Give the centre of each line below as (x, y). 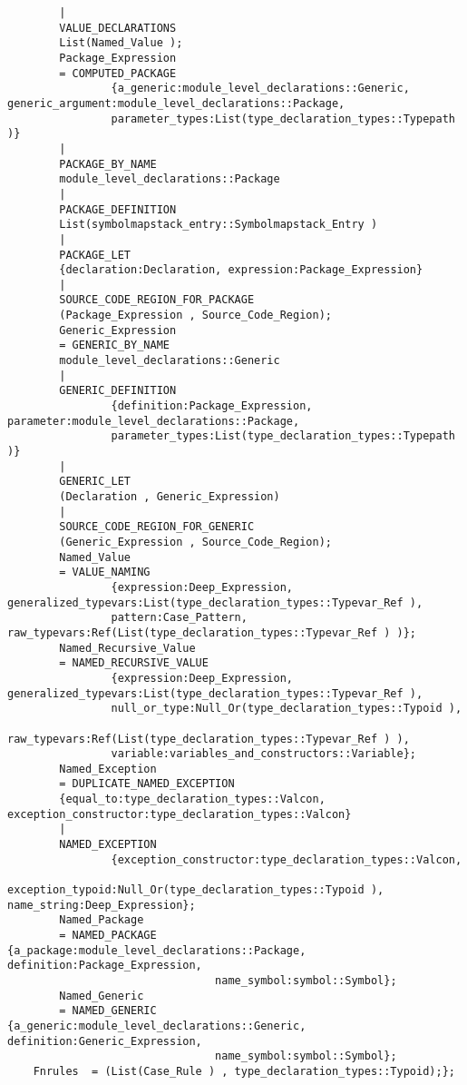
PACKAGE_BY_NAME (108, 164)
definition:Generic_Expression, (105, 1041)
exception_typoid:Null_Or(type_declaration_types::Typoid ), (196, 890)
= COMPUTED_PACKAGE (118, 73)
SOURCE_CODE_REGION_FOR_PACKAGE (157, 300)
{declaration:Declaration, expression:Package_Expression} (241, 270)
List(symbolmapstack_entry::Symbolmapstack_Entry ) (219, 225)
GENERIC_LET (95, 482)
